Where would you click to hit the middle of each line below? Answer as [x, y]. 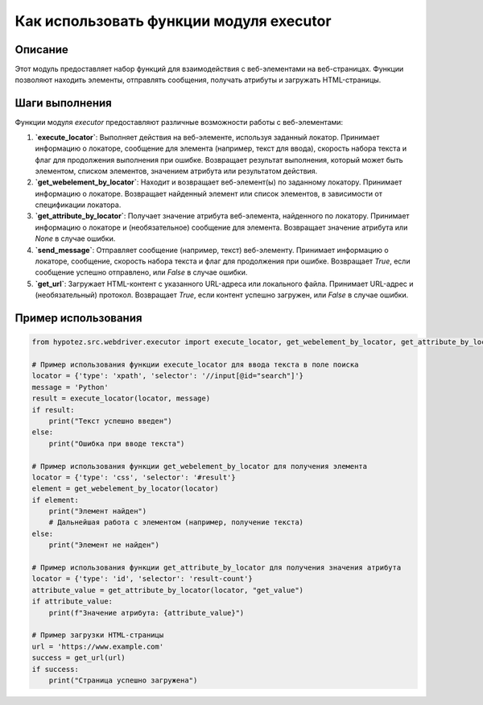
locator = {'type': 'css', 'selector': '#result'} [134, 477]
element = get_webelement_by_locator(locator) [125, 489]
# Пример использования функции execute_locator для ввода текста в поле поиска [195, 365]
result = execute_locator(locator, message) [121, 398]
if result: [53, 410]
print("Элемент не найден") [104, 545]
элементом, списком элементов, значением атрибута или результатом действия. [176, 171]
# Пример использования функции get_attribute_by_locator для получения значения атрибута [217, 568]
